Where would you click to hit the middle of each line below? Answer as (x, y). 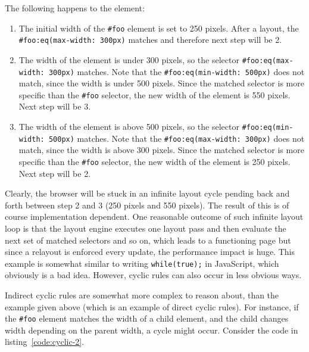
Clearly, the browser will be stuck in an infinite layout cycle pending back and (147, 193)
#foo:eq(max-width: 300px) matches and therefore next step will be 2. (150, 40)
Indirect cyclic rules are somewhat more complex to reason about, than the (142, 295)
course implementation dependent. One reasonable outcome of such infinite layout (154, 217)
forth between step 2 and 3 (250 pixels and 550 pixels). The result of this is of (147, 205)
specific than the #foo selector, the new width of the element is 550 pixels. (154, 94)
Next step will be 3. (55, 106)
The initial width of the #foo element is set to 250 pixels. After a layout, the (159, 28)
